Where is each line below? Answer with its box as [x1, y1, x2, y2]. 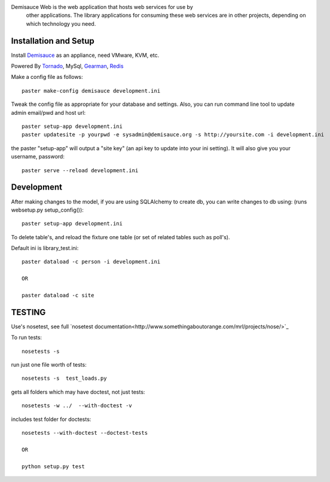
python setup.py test [22, 463, 85, 469]
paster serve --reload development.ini [22, 167, 139, 173]
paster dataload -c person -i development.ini [22, 258, 161, 266]
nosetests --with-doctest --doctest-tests [22, 429, 148, 437]
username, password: [11, 153, 65, 160]
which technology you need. [26, 20, 96, 27]
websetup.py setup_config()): [11, 206, 84, 213]
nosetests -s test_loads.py [22, 375, 107, 382]
